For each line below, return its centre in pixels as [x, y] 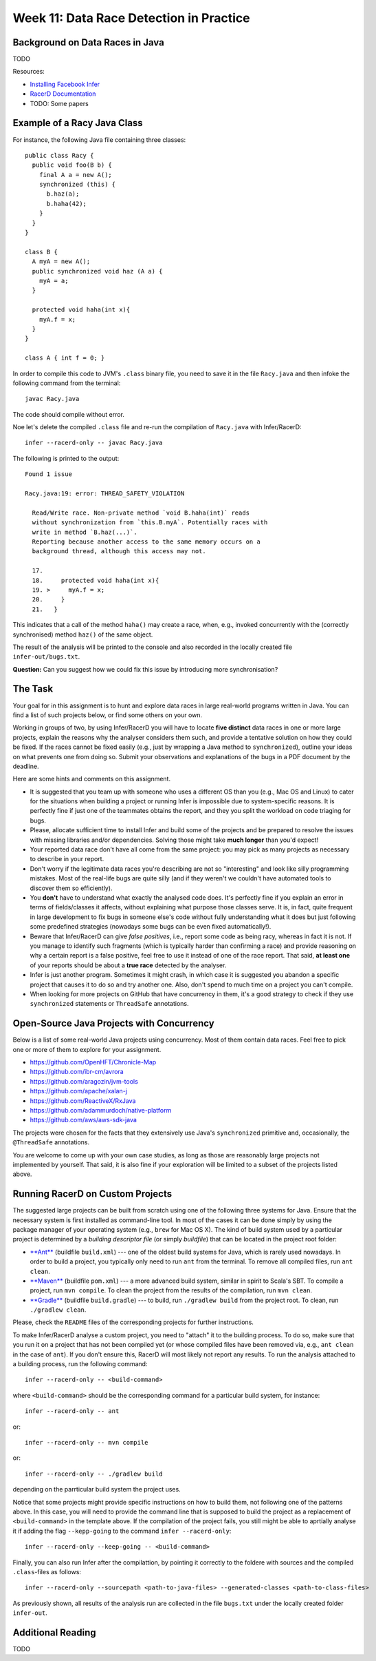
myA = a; [54, 281]
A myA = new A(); [61, 261]
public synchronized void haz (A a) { [97, 271]
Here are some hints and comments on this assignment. [92, 779]
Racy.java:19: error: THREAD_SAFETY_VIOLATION [105, 494]
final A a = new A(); [76, 175]
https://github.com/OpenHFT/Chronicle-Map [93, 1062]
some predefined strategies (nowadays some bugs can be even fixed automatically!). [151, 927]
